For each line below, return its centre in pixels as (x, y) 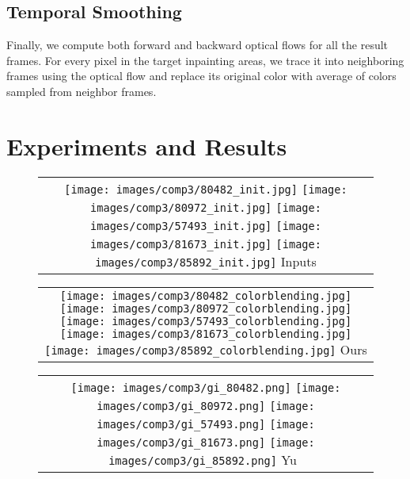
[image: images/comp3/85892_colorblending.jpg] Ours (206, 349)
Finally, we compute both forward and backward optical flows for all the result (197, 45)
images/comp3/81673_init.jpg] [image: (206, 244)
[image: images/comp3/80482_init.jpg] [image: (206, 189)
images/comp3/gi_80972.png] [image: (206, 406)
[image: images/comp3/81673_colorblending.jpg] (206, 333)
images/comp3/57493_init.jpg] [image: (206, 226)
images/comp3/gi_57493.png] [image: (206, 424)
